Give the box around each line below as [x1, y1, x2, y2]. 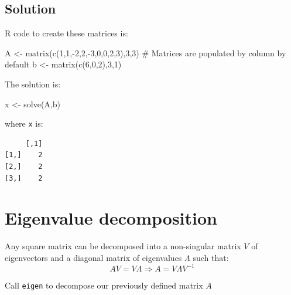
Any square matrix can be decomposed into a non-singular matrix [5, 240, 241, 252]
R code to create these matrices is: [5, 27, 128, 39]
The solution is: [5, 77, 61, 90]
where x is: [5, 117, 43, 130]
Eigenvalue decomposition [5, 206, 217, 230]
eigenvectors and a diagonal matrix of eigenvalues [5, 251, 182, 263]
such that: [193, 251, 229, 263]
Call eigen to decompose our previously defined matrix [5, 279, 203, 291]
